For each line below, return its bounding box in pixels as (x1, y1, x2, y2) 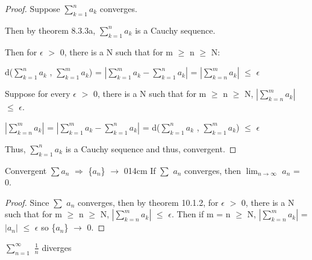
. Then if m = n (171, 208, 231, 220)
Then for (5, 45, 37, 58)
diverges (42, 241, 72, 253)
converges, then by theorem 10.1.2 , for (77, 196, 219, 208)
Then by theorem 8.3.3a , (5, 23, 96, 36)
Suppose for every (5, 87, 70, 100)
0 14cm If (123, 164, 156, 176)
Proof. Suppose (5, 2, 60, 14)
